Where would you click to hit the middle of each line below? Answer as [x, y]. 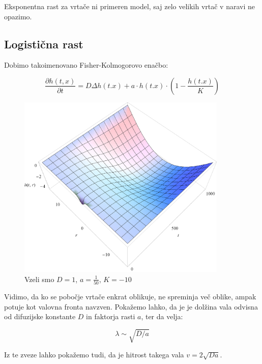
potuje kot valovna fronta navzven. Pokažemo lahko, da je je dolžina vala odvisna [131, 306]
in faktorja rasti [111, 316]
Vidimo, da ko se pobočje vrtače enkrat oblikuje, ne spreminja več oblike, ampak [130, 297]
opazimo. [18, 16]
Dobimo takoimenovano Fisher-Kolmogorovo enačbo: [86, 65]
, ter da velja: [162, 316]
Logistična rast [44, 44]
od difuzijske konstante [40, 316]
